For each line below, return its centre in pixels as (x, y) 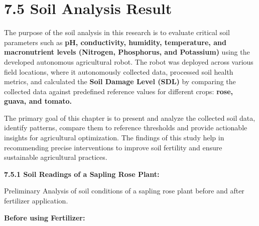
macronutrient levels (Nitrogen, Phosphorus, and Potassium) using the (127, 52)
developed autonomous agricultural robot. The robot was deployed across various (129, 61)
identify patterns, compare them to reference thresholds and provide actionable (126, 128)
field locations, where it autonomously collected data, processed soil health (119, 71)
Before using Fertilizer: (45, 217)
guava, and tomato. (38, 101)
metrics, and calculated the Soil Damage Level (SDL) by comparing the (120, 81)
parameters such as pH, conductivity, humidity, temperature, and (115, 42)
